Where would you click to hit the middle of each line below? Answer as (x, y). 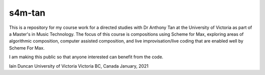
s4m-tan (27, 13)
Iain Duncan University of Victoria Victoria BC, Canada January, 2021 (79, 66)
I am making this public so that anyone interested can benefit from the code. (86, 57)
